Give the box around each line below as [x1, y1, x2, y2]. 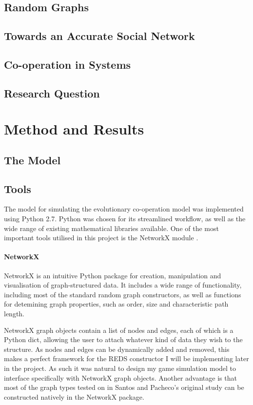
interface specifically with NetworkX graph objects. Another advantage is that [4, 372, 237, 383]
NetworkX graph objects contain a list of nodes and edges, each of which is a [4, 325, 234, 335]
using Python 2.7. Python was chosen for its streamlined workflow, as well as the [4, 213, 246, 224]
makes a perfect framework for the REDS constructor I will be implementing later [4, 353, 249, 364]
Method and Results [4, 119, 144, 139]
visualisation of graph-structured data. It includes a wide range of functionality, [4, 280, 242, 290]
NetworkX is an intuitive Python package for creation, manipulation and [4, 270, 221, 280]
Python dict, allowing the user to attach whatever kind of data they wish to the [4, 334, 243, 345]
